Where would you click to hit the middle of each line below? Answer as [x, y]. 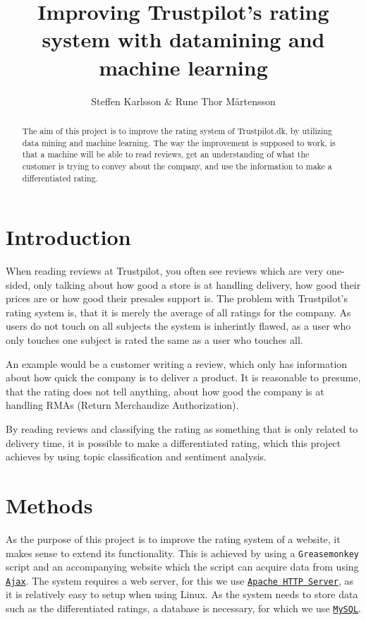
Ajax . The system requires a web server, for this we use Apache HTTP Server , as [179, 580]
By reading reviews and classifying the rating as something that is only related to [182, 429]
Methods [49, 505]
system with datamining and [183, 39]
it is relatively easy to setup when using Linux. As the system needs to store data [182, 594]
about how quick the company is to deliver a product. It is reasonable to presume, [183, 377]
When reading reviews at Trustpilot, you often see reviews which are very [165, 271]
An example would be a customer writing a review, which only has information [177, 363]
